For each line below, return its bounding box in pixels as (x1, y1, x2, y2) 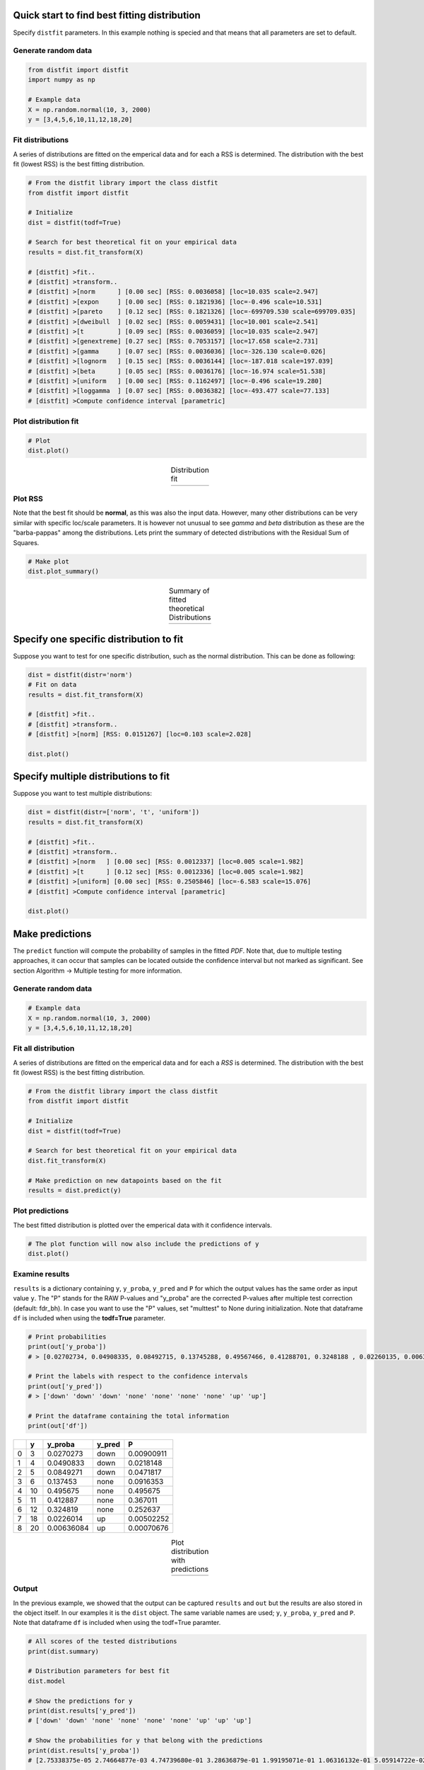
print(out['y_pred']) (28, 1382, 103, 1391)
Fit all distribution (13, 1044, 75, 1054)
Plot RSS (13, 493, 44, 503)
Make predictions (13, 927, 92, 940)
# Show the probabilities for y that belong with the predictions (28, 1737, 263, 1745)
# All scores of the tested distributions (28, 1638, 177, 1645)
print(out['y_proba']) (28, 1342, 107, 1351)
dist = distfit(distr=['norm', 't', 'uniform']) (28, 808, 200, 816)
